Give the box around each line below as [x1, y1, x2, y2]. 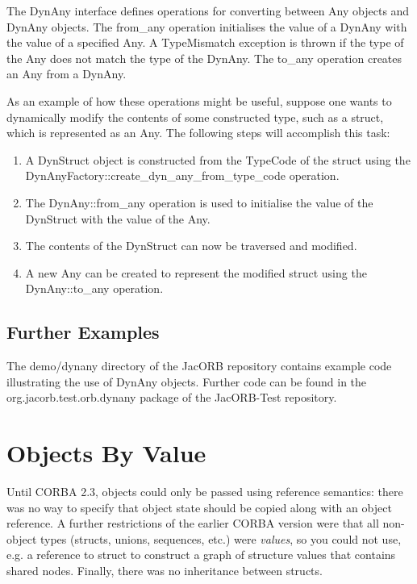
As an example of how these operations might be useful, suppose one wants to [6, 92, 392, 109]
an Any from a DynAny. [6, 65, 127, 82]
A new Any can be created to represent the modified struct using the [25, 264, 367, 281]
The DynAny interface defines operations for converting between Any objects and [6, 2, 410, 19]
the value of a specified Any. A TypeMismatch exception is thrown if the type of [6, 34, 404, 51]
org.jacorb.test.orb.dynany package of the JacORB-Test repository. [6, 389, 337, 406]
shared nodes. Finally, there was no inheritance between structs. [6, 561, 323, 578]
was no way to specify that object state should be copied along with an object [6, 498, 392, 515]
